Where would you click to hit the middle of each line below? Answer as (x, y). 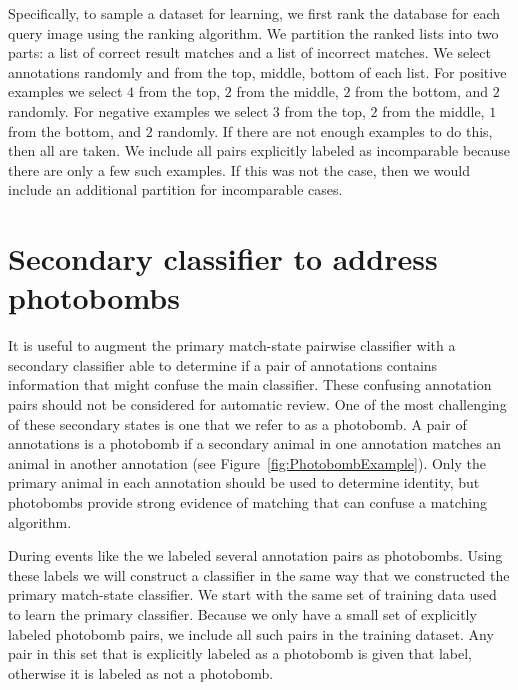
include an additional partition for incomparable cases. (175, 189)
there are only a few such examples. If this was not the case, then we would (239, 169)
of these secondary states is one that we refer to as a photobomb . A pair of (237, 423)
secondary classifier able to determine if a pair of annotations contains (223, 364)
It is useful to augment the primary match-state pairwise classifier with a (232, 345)
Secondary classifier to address (223, 258)
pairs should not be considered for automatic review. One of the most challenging (257, 404)
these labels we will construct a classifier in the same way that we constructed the (259, 574)
